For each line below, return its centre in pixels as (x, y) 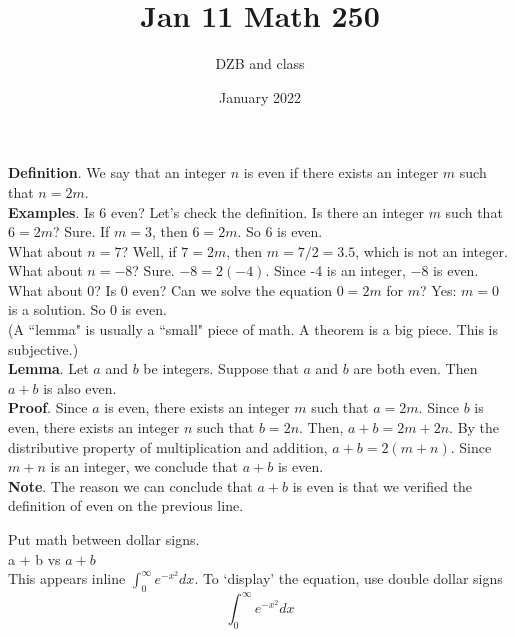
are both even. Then (415, 368)
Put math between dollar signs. (104, 539)
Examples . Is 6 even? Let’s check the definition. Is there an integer (216, 211)
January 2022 (260, 96)
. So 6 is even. (280, 231)
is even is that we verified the (382, 485)
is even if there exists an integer (341, 172)
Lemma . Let (48, 368)
